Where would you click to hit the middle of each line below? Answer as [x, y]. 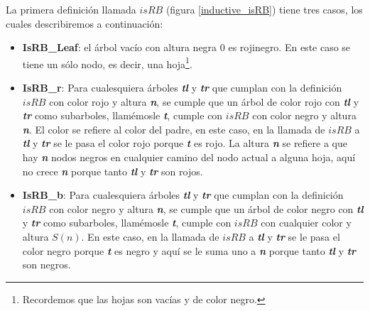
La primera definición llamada [71, 9]
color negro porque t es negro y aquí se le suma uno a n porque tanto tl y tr [189, 250]
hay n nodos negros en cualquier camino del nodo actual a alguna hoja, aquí [189, 157]
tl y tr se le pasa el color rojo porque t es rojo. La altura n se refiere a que [185, 143]
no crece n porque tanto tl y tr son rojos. [113, 171]
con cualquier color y [306, 223]
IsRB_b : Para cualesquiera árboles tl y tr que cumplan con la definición [183, 195]
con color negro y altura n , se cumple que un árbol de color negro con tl [206, 208]
